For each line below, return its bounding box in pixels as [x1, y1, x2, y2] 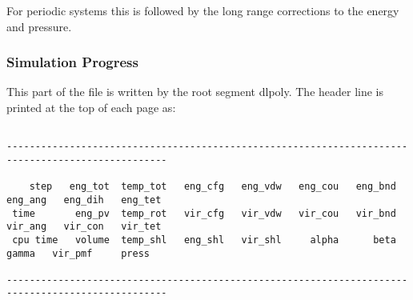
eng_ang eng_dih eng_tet [6, 194, 162, 206]
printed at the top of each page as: [6, 99, 176, 115]
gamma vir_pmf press [6, 247, 150, 259]
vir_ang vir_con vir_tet [6, 221, 162, 233]
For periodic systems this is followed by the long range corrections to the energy [6, 2, 399, 18]
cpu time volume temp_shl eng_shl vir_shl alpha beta [12, 234, 396, 246]
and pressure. [6, 18, 72, 34]
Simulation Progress [6, 52, 138, 72]
